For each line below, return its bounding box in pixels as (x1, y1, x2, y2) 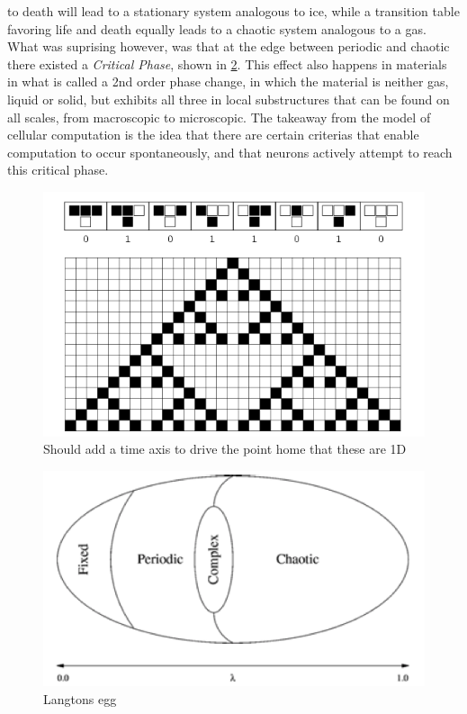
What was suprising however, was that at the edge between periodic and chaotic (7, 37, 450, 56)
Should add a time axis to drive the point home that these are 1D (43, 439, 407, 458)
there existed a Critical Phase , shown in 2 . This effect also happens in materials (7, 54, 447, 73)
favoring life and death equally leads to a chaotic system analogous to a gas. (7, 19, 427, 38)
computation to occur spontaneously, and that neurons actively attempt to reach (7, 142, 453, 161)
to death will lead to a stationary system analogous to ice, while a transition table (7, 2, 460, 20)
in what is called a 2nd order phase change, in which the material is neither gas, (7, 72, 449, 91)
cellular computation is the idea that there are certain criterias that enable (7, 125, 419, 144)
